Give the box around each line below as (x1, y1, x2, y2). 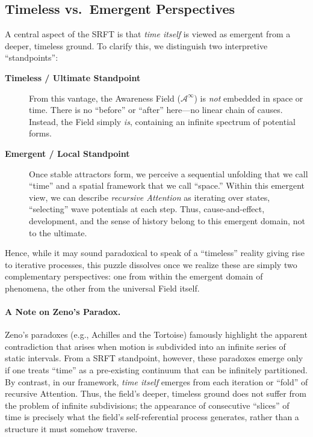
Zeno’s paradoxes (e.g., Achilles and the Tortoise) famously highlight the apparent (5, 328, 308, 341)
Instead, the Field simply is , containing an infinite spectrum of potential (29, 115, 296, 127)
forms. (29, 127, 52, 139)
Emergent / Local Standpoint (5, 147, 130, 159)
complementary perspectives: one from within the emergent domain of (5, 270, 263, 283)
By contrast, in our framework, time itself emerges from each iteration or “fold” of (5, 375, 308, 388)
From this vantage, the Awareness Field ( (29, 91, 181, 104)
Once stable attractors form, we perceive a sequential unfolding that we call (29, 167, 308, 180)
